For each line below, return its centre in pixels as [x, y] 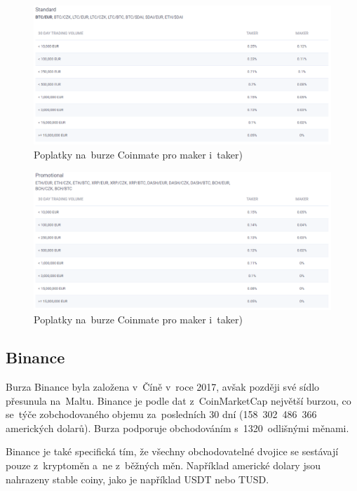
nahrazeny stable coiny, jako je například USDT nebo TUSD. [137, 479]
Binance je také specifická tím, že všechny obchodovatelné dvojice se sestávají [172, 451]
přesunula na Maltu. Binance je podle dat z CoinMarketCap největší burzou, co [178, 400]
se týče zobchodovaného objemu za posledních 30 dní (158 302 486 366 [161, 414]
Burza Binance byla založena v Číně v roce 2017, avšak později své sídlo [163, 386]
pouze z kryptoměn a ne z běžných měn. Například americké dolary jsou [163, 465]
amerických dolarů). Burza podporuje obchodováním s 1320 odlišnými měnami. [177, 428]
